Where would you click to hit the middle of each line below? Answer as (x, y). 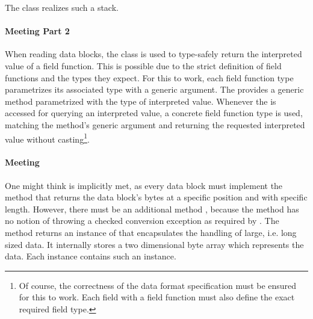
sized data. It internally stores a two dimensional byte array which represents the (154, 244)
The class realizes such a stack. (62, 7)
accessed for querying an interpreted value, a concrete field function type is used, (154, 113)
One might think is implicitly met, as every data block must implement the (144, 185)
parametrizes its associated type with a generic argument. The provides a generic (154, 89)
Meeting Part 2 (37, 31)
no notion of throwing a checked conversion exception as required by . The (142, 221)
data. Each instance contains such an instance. (91, 256)
